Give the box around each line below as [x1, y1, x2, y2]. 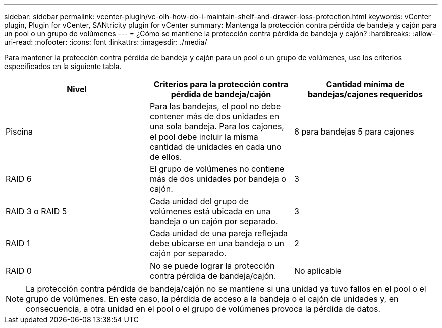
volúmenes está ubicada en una [149, 206, 271, 216]
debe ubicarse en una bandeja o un [149, 238, 285, 248]
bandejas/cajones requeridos [307, 89, 423, 99]
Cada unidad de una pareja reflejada [149, 228, 288, 238]
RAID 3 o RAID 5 [6, 206, 67, 216]
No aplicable [294, 266, 342, 276]
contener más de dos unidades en [149, 111, 280, 121]
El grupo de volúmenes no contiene [149, 164, 285, 174]
